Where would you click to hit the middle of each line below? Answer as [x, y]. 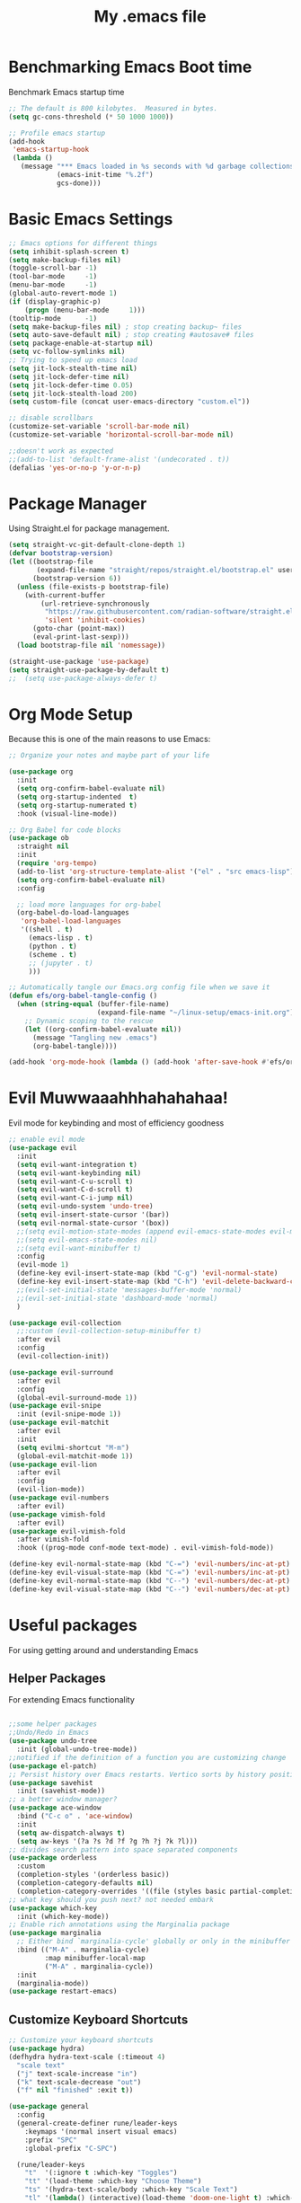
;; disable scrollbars [51, 418]
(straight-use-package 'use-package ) [79, 661]
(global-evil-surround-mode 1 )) [77, 1398]
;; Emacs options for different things [83, 243]
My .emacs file [150, 17]
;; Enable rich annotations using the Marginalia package [119, 1924]
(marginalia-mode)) [53, 1983]
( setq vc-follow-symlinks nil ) [67, 352]
